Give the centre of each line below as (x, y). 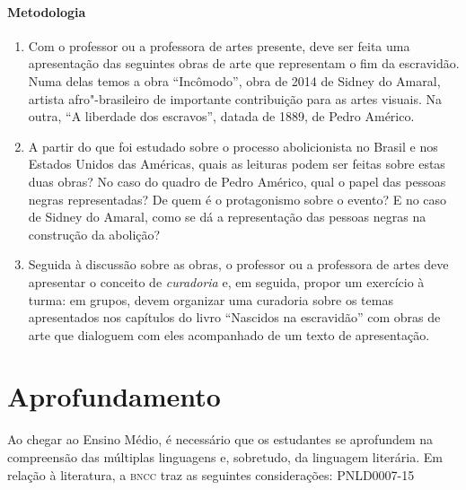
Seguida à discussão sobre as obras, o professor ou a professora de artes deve (238, 264)
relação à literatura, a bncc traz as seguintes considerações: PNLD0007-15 (211, 474)
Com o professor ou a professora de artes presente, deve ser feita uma (219, 45)
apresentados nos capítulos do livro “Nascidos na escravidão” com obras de (234, 317)
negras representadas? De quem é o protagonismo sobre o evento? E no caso (237, 199)
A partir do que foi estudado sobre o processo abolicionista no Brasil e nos (233, 146)
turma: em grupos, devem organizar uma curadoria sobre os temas (211, 299)
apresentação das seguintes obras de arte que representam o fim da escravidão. (244, 63)
